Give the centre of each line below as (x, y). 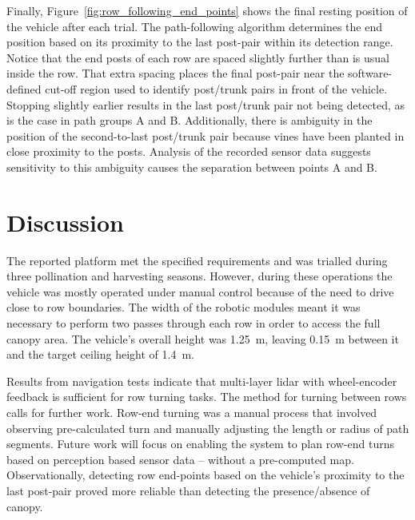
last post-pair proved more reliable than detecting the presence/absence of (188, 490)
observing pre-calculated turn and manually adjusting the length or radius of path (208, 428)
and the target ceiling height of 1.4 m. (100, 354)
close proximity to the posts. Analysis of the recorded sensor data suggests (189, 151)
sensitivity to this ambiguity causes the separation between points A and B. (192, 167)
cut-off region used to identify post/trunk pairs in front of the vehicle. (216, 88)
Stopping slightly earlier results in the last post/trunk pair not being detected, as (206, 104)
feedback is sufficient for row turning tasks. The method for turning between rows (207, 397)
